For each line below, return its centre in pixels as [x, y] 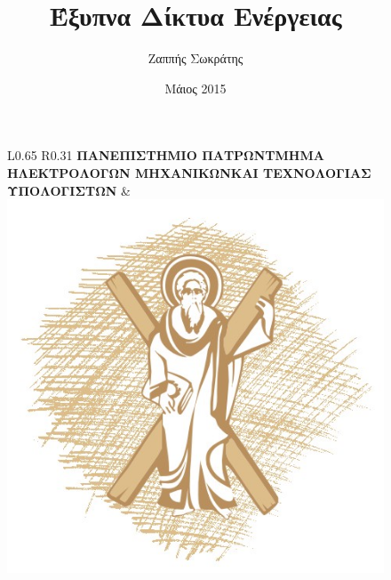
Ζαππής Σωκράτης [195, 58]
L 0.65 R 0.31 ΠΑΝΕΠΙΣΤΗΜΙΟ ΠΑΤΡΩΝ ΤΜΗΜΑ [166, 155]
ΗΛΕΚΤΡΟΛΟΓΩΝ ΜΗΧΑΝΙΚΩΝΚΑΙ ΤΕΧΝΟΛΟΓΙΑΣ [189, 172]
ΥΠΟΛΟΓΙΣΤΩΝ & [69, 190]
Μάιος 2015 [195, 88]
